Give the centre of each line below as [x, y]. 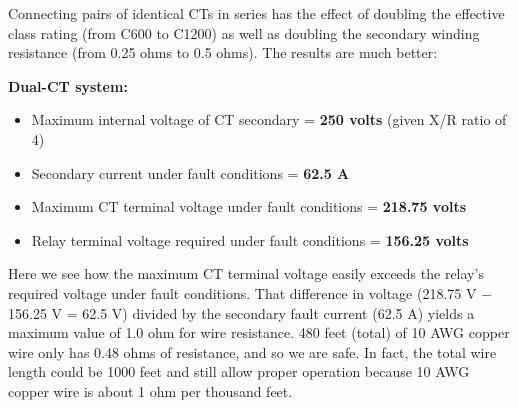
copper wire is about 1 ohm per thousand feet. [150, 390]
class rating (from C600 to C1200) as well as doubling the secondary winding [244, 32]
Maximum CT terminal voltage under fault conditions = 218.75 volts [249, 206]
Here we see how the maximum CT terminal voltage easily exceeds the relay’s [246, 273]
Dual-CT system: [68, 85]
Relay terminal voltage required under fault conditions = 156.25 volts [250, 239]
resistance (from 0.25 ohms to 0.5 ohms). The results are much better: [223, 52]
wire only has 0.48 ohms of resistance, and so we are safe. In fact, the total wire [252, 351]
